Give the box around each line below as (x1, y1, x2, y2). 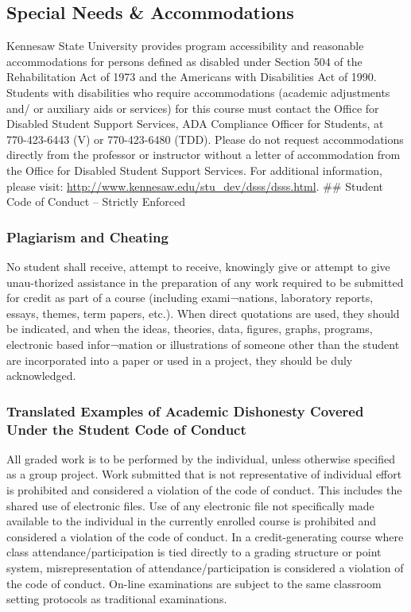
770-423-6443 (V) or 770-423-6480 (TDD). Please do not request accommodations (6, 130, 404, 147)
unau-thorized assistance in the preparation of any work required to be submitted (6, 273, 404, 290)
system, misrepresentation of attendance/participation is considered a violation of (6, 560, 404, 575)
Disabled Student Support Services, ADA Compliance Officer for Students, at (6, 115, 384, 132)
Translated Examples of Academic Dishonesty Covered (6, 401, 364, 420)
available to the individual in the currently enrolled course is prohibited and (6, 513, 377, 529)
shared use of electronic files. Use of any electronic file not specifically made (6, 497, 374, 513)
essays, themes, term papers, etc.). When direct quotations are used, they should (6, 304, 400, 321)
